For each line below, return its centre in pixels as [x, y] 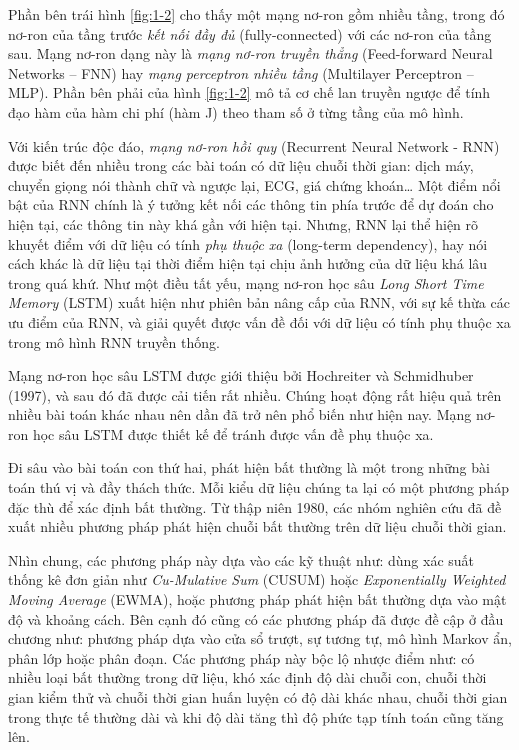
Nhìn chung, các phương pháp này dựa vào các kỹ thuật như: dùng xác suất [241, 559]
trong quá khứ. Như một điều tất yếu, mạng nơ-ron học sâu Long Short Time [246, 282]
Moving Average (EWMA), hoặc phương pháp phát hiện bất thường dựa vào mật [257, 599]
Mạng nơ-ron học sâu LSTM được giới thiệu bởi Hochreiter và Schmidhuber [241, 375]
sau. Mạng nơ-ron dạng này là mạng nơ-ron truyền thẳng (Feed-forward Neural [250, 53]
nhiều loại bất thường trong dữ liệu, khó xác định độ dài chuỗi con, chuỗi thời [247, 677]
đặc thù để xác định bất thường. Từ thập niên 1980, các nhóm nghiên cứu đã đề [255, 506]
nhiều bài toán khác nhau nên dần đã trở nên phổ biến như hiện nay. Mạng [240, 414]
